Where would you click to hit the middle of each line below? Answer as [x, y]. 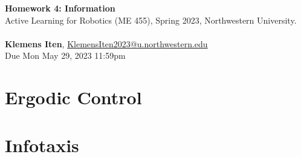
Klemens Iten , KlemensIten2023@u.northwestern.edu [106, 43]
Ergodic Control [73, 97]
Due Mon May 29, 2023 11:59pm [65, 55]
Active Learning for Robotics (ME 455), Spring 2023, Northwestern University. [151, 20]
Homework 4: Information [60, 8]
